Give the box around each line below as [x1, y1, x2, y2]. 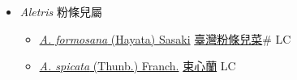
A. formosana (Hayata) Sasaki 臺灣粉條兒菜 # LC [39, 30, 291, 47]
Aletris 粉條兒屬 [19, 3, 102, 19]
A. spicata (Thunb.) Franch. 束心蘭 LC [39, 57, 236, 74]
